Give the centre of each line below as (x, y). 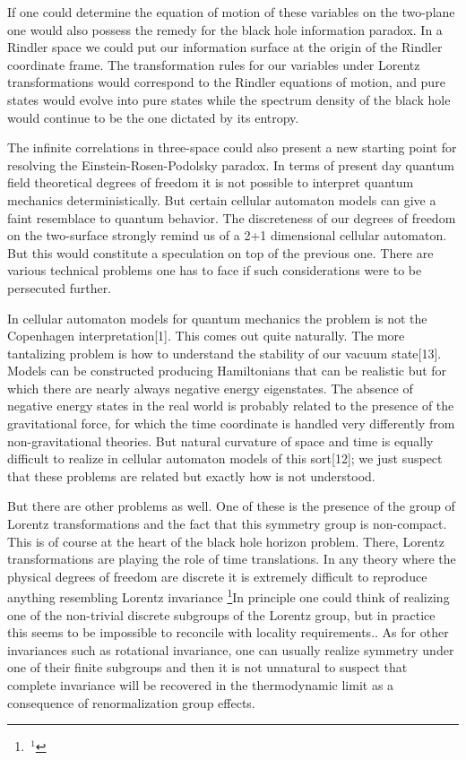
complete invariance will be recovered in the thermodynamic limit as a (201, 685)
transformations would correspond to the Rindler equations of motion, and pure (226, 82)
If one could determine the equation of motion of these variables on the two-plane (231, 12)
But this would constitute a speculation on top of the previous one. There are (220, 252)
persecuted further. (60, 287)
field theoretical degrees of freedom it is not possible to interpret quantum (211, 182)
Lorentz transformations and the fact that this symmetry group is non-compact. (227, 524)
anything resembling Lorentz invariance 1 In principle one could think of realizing (229, 596)
